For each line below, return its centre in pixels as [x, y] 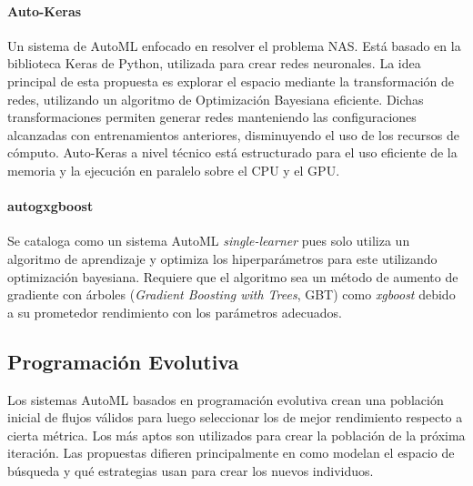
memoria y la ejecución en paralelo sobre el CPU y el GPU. [174, 170]
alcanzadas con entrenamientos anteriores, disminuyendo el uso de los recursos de [233, 134]
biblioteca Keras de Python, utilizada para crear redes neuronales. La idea [214, 63]
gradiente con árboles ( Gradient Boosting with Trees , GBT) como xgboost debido [231, 294]
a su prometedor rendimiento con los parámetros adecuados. [175, 312]
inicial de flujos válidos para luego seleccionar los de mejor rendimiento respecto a [235, 417]
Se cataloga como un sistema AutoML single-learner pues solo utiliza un [209, 241]
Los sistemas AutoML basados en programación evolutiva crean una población [226, 399]
